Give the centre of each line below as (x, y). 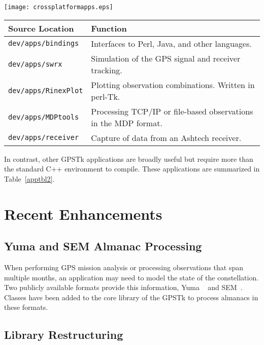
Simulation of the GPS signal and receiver (166, 58)
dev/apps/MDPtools (44, 117)
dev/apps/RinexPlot (46, 90)
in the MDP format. (127, 123)
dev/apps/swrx (35, 64)
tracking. (107, 70)
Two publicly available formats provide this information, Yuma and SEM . (123, 287)
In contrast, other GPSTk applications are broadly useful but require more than (129, 159)
